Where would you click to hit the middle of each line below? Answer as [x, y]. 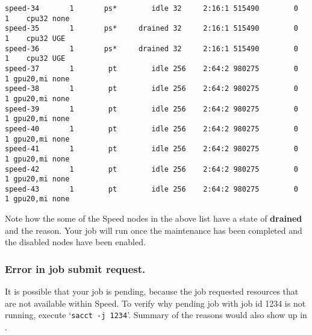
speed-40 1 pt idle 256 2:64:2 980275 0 [151, 129]
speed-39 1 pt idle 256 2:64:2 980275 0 [151, 109]
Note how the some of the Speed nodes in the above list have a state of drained [154, 218]
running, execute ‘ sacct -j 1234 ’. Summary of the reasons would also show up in [156, 315]
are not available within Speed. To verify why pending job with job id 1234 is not [155, 303]
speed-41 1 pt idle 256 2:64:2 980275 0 [151, 149]
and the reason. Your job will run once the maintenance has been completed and [154, 230]
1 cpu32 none [37, 18]
